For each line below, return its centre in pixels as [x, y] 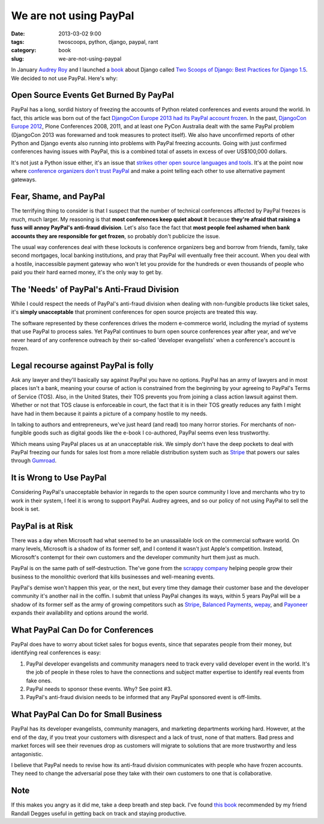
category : [24, 50]
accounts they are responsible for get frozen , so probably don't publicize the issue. [115, 236]
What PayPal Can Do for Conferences [82, 630]
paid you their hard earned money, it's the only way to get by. [87, 272]
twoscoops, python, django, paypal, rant [108, 41]
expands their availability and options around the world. [80, 613]
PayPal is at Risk [42, 526]
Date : [18, 34]
